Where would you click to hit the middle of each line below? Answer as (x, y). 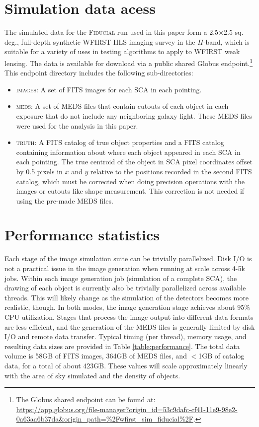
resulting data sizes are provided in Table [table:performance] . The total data (122, 346)
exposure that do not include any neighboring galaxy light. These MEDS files (134, 115)
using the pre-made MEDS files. (65, 200)
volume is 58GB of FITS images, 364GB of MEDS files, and (96, 356)
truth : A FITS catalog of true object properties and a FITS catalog (120, 142)
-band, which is (226, 41)
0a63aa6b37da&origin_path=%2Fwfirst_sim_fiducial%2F (105, 419)
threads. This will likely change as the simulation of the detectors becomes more (127, 297)
